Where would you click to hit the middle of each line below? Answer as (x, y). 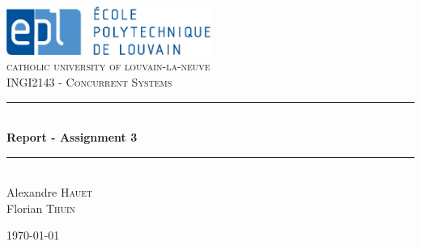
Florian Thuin (41, 208)
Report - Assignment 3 (72, 137)
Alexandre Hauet (50, 192)
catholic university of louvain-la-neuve (108, 66)
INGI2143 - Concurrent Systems (89, 81)
